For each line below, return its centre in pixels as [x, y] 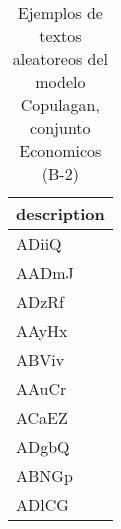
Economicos [60, 150]
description [60, 213]
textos [60, 35]
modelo [60, 81]
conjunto [60, 127]
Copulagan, [60, 104]
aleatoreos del [60, 58]
